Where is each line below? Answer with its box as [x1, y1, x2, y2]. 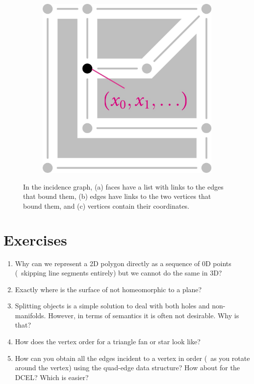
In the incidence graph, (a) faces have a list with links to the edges [23, 181, 224, 192]
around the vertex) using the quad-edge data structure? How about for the [15, 362, 240, 373]
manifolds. [15, 310, 46, 320]
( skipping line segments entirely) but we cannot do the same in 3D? [15, 268, 222, 278]
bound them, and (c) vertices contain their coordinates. [23, 200, 190, 211]
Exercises [3, 229, 67, 249]
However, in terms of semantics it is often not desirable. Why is [48, 310, 239, 320]
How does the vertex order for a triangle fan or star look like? [15, 336, 201, 347]
